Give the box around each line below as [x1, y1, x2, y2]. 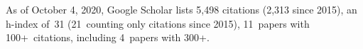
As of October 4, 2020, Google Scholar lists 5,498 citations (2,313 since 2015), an [6, 2, 357, 16]
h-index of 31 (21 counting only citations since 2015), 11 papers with [6, 16, 310, 31]
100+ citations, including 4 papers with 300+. [6, 30, 210, 45]
